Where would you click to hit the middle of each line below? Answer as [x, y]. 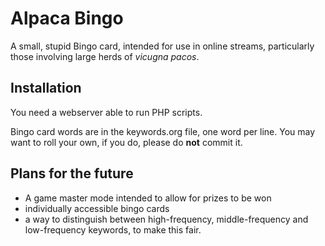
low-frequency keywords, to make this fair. [113, 229]
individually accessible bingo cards [97, 208]
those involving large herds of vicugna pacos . [105, 56]
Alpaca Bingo [67, 18]
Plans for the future [72, 173]
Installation [46, 88]
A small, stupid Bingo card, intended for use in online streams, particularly [162, 46]
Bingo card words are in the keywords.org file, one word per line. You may [163, 131]
